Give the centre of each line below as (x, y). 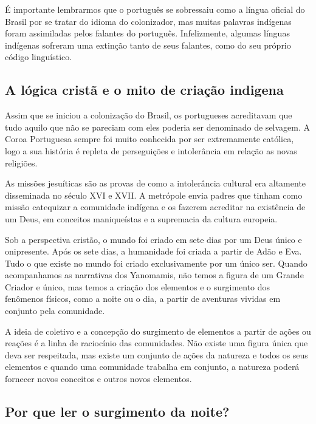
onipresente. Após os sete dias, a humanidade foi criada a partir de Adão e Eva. (153, 251)
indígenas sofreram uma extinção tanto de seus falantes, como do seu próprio (148, 45)
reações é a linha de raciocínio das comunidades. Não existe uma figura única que (156, 343)
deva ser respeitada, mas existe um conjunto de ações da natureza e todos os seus (156, 354)
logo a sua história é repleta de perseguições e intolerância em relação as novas (151, 150)
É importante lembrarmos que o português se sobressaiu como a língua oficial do (155, 9)
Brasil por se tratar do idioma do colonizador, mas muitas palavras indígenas (148, 21)
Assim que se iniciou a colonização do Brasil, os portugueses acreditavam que (149, 115)
